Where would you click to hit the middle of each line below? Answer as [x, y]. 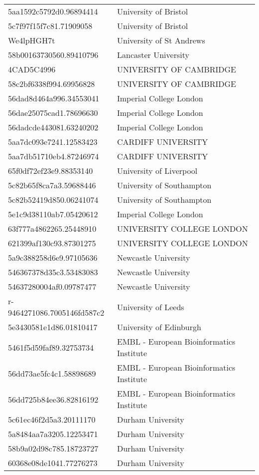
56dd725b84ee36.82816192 [53, 399]
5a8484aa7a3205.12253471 [53, 434]
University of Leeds [150, 307]
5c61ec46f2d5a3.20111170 [52, 419]
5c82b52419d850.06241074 [53, 200]
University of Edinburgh [159, 327]
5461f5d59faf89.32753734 [51, 347]
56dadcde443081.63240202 [53, 127]
